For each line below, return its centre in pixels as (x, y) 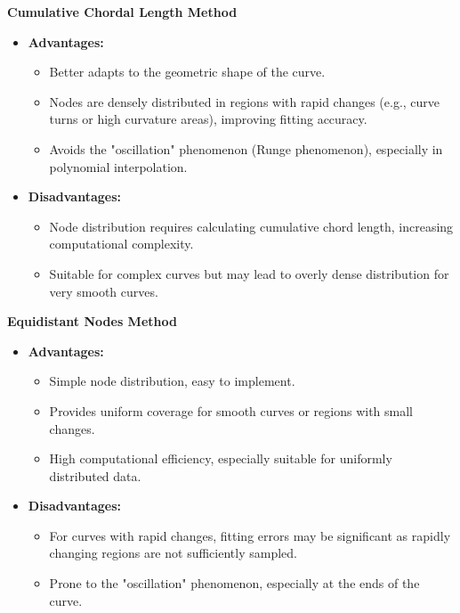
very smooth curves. (104, 291)
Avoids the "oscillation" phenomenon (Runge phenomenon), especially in (246, 148)
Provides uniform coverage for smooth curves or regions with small (231, 410)
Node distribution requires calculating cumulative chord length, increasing (251, 226)
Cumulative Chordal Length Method (122, 12)
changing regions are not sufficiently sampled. (173, 553)
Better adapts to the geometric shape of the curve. (187, 72)
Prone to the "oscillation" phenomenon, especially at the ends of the (234, 583)
